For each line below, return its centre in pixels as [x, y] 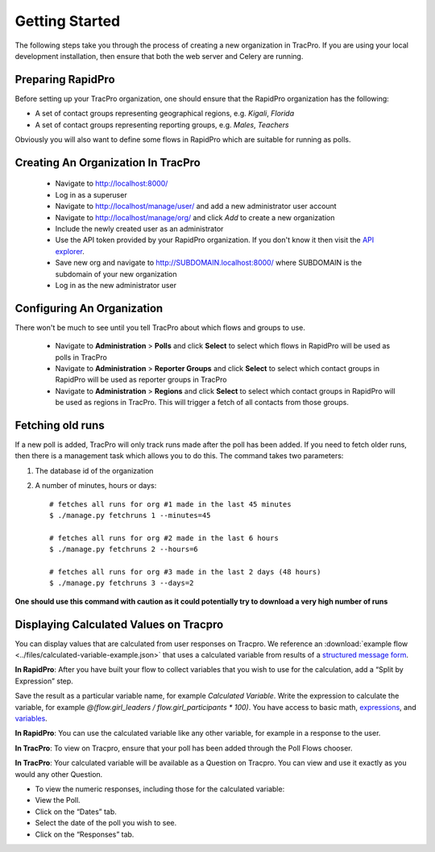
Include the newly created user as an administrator [139, 228]
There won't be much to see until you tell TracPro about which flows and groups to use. [160, 328]
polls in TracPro [81, 357]
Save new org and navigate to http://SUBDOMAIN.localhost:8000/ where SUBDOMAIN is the [209, 263]
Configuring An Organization [89, 308]
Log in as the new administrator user [116, 285]
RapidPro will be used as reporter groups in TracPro [141, 380]
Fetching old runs [60, 425]
